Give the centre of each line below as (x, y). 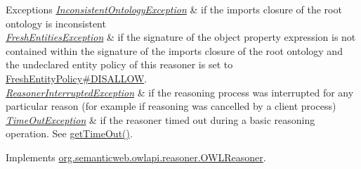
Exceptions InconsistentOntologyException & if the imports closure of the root (174, 9)
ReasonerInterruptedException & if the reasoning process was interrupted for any (180, 92)
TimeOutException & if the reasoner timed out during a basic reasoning (160, 119)
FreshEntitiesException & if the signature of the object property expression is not (181, 37)
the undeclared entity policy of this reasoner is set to (119, 64)
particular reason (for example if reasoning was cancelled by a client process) (171, 106)
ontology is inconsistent (56, 23)
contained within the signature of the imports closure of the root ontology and (174, 50)
